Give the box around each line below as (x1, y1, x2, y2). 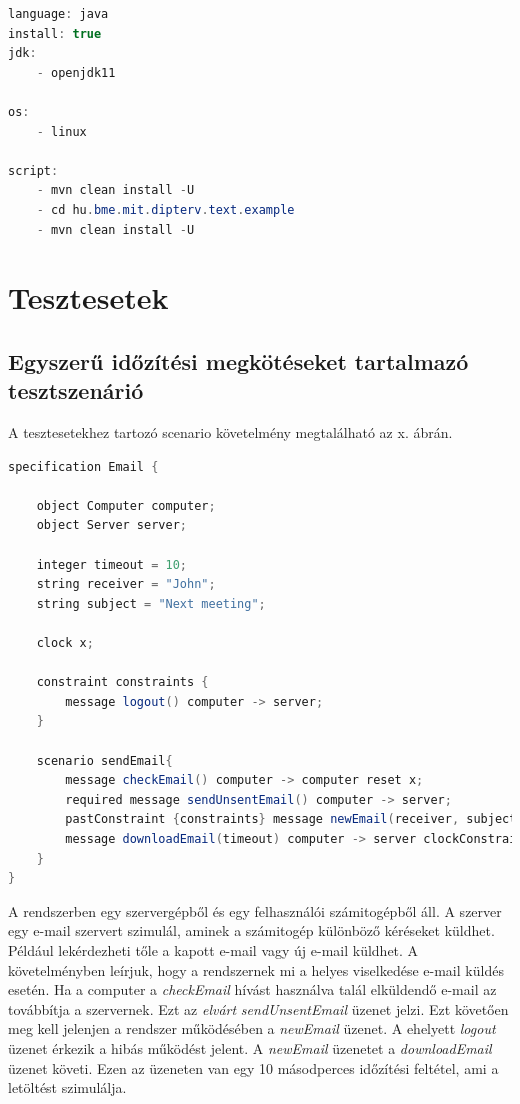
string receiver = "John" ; (36, 577, 216, 592)
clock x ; (36, 636, 94, 651)
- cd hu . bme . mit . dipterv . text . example (36, 202, 295, 217)
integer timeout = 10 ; (36, 557, 188, 572)
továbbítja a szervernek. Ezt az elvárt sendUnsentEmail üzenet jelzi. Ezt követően (8, 998, 509, 1019)
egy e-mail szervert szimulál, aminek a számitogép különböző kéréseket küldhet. (8, 920, 495, 941)
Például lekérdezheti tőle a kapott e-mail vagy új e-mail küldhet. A (8, 939, 419, 960)
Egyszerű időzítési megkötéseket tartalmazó (8, 345, 469, 376)
